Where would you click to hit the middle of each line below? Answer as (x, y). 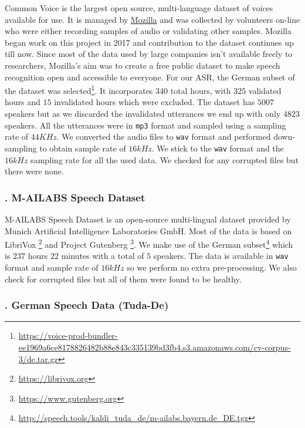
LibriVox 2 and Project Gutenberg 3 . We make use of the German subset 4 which (149, 243)
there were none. (34, 171)
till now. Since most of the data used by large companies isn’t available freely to (149, 54)
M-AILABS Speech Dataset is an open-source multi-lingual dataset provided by (148, 219)
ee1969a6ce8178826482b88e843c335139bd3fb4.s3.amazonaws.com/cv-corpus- (155, 347)
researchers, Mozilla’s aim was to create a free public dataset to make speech (143, 65)
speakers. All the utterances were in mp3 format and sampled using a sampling (145, 125)
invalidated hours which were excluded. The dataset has (155, 102)
